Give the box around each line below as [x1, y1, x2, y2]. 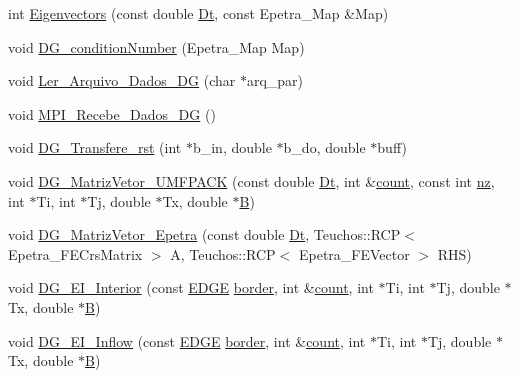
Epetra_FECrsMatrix [8, 243, 143, 264]
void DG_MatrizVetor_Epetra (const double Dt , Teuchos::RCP [8, 224, 401, 245]
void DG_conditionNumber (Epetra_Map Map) [8, 36, 305, 57]
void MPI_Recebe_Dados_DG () [8, 103, 216, 124]
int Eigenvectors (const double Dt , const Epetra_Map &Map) [8, 3, 389, 23]
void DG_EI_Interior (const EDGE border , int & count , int [8, 277, 374, 298]
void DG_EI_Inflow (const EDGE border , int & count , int [8, 330, 366, 351]
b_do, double [283, 137, 366, 158]
